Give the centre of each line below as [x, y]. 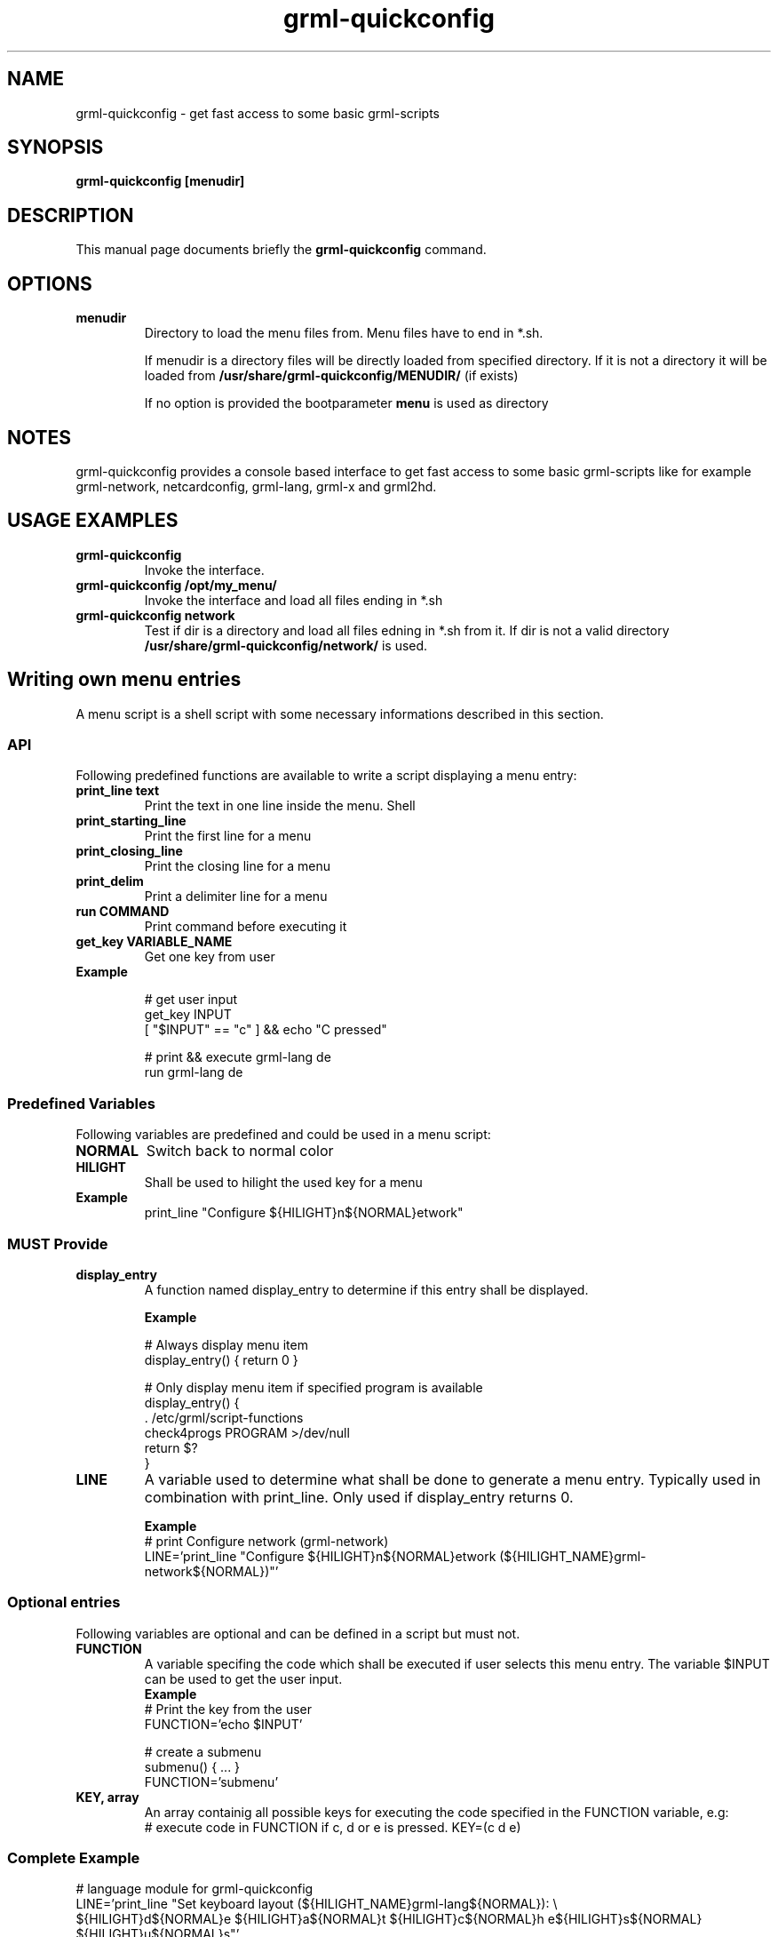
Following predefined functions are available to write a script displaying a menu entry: [326, 776]
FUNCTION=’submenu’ [211, 1782]
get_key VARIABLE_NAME [154, 942]
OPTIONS [50, 283]
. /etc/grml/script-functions [224, 1417]
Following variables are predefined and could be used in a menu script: [283, 1135]
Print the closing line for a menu [237, 866]
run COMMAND [123, 912]
